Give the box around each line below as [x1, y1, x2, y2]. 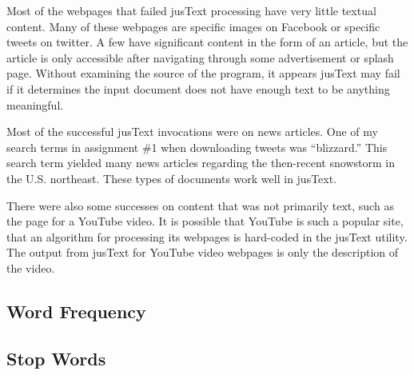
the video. [6, 259, 55, 276]
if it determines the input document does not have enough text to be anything [6, 80, 390, 97]
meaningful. [6, 96, 64, 113]
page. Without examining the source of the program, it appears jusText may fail [6, 65, 400, 82]
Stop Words [6, 345, 106, 370]
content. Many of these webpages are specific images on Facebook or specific [6, 18, 380, 34]
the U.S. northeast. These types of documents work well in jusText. [6, 170, 337, 186]
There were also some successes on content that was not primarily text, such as [6, 197, 394, 213]
